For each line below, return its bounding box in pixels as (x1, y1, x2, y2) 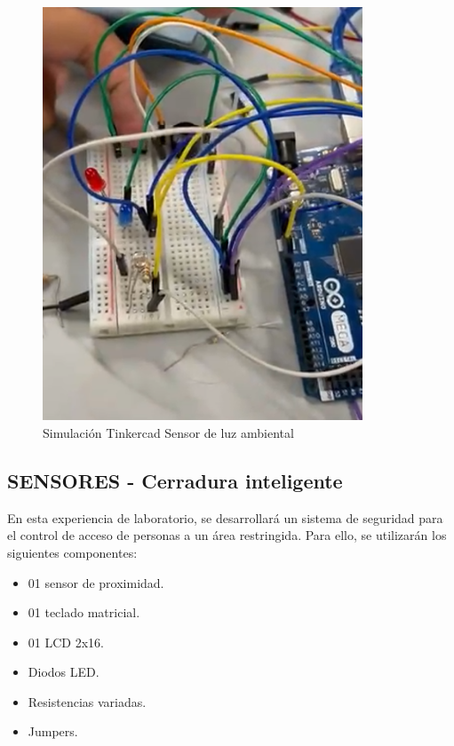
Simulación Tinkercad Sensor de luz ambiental (43, 423, 294, 441)
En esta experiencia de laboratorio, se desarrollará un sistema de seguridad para (7, 508, 443, 527)
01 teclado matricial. (28, 603, 140, 622)
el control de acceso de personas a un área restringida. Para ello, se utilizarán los (7, 526, 447, 544)
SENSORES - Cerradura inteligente (7, 466, 343, 494)
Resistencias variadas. (28, 692, 147, 710)
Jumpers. (28, 722, 78, 741)
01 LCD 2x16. (28, 632, 104, 651)
